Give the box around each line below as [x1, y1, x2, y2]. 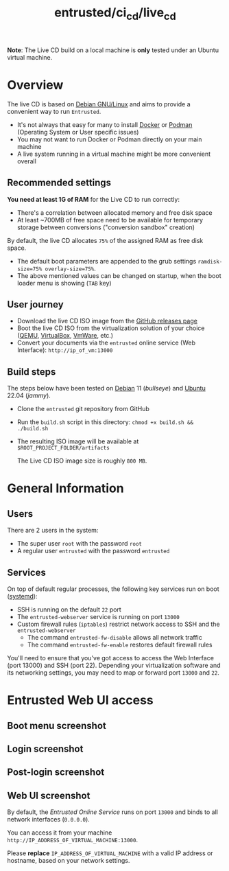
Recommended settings [7, 177, 112, 189]
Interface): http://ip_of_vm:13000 [16, 346, 113, 354]
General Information [7, 480, 125, 496]
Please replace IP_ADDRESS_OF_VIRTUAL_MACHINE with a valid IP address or [7, 849, 214, 857]
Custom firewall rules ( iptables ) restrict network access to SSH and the [16, 620, 221, 628]
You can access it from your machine [7, 828, 112, 837]
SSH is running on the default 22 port [16, 605, 121, 614]
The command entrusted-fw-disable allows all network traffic [27, 633, 202, 641]
